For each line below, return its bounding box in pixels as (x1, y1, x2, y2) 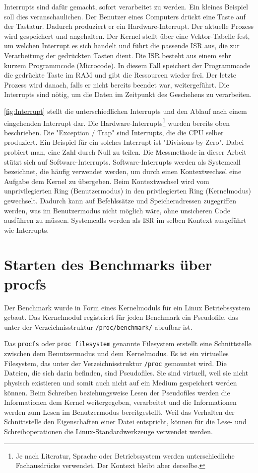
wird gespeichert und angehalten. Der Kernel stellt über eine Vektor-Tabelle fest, (4, 30, 250, 41)
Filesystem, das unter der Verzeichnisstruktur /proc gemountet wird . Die (4, 358, 227, 368)
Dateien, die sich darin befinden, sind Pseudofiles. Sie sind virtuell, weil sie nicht (4, 368, 249, 378)
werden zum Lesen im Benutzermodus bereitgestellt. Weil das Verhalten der (4, 406, 235, 417)
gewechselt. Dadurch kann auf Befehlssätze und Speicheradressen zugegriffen (4, 195, 236, 205)
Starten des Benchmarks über (4, 254, 212, 274)
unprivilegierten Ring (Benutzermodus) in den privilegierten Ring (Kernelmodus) (4, 186, 252, 196)
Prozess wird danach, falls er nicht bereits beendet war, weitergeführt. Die (4, 79, 229, 90)
